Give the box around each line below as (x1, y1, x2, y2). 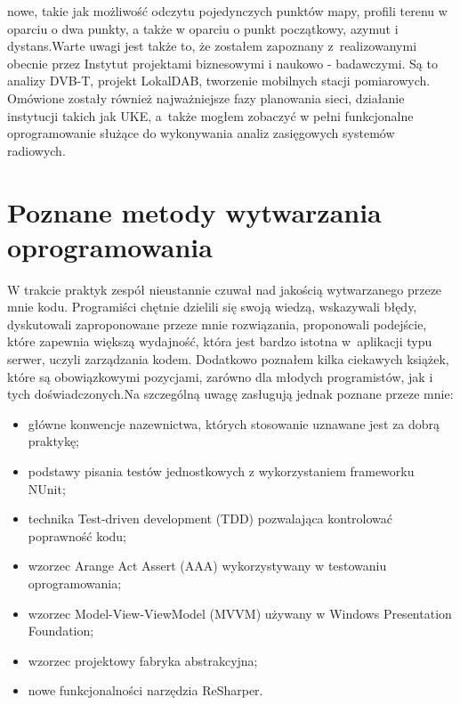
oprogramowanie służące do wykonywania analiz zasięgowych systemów (7, 124, 395, 142)
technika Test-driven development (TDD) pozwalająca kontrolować (28, 509, 393, 528)
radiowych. (7, 141, 66, 159)
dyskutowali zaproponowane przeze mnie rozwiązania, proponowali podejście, (7, 314, 427, 333)
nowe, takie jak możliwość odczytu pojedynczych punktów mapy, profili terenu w (7, 2, 448, 20)
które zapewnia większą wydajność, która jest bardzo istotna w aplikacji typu (7, 332, 432, 351)
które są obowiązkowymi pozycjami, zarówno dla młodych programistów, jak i (7, 367, 433, 385)
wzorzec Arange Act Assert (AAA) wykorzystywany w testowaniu (28, 556, 387, 575)
